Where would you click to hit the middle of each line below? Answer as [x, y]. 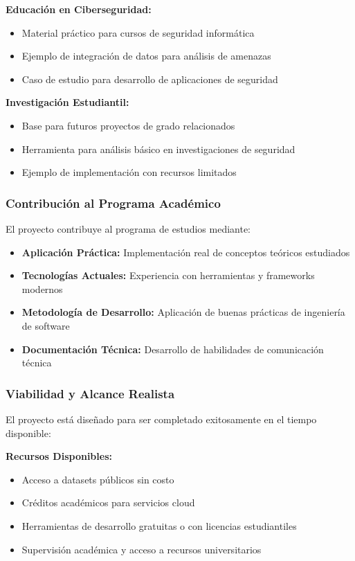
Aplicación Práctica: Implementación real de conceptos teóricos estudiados [186, 252]
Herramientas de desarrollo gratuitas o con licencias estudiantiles [159, 525]
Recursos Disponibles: [59, 456]
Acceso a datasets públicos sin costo [98, 479]
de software [46, 325]
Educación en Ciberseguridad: [79, 9]
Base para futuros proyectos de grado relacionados [128, 125]
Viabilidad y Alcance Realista [90, 393]
